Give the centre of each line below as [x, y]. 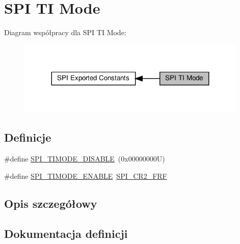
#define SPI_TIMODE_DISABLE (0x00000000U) [85, 159]
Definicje [28, 137]
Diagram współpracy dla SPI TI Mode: [65, 32]
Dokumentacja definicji [66, 233]
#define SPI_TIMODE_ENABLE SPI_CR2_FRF [86, 175]
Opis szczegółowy [51, 203]
